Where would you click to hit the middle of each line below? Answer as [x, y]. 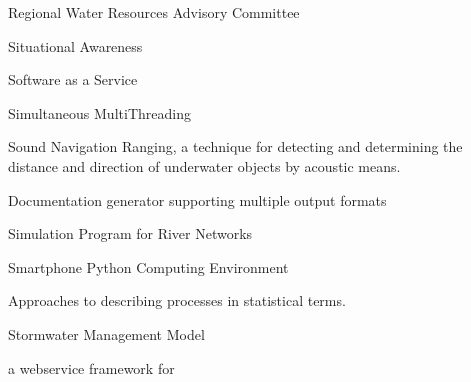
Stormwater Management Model [106, 333]
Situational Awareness [75, 45]
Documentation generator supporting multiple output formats [197, 199]
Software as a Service [73, 79]
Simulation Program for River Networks [130, 233]
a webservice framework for [91, 367]
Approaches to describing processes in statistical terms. [177, 300]
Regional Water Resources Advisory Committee [154, 12]
